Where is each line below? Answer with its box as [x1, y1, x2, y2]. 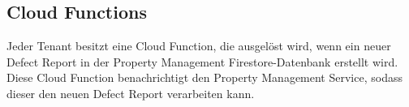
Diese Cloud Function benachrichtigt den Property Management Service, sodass [6, 69, 403, 86]
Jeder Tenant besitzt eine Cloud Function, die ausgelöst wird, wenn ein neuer [6, 37, 391, 54]
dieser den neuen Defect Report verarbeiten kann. [6, 84, 255, 101]
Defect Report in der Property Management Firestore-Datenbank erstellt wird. [6, 53, 398, 70]
